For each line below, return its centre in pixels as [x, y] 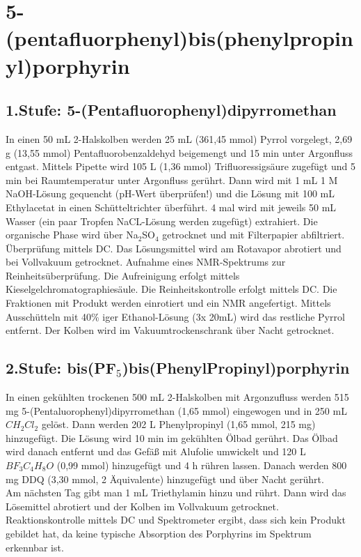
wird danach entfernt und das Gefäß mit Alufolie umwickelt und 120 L [156, 451]
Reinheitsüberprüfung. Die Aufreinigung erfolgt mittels [123, 275]
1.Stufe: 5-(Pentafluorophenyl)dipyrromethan [171, 110]
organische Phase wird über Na [72, 235]
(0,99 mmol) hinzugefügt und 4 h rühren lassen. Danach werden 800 [202, 465]
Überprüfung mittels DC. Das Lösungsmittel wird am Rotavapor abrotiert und [174, 248]
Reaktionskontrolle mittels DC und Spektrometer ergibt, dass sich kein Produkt [176, 520]
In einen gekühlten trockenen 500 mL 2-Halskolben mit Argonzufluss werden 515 [177, 397]
